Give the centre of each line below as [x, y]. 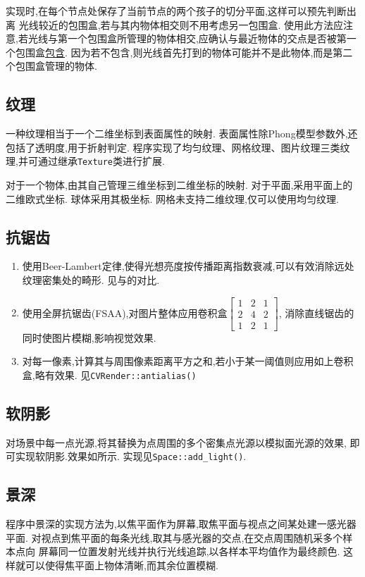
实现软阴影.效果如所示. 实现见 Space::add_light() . [131, 456]
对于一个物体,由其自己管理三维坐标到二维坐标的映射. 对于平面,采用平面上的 [179, 185]
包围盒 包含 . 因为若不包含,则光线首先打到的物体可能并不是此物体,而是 [174, 52]
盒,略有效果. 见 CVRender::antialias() [109, 374]
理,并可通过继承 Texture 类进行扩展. [85, 161]
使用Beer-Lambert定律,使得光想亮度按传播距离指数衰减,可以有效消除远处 [188, 266]
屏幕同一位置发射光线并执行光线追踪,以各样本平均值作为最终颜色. [189, 551]
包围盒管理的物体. [56, 66]
